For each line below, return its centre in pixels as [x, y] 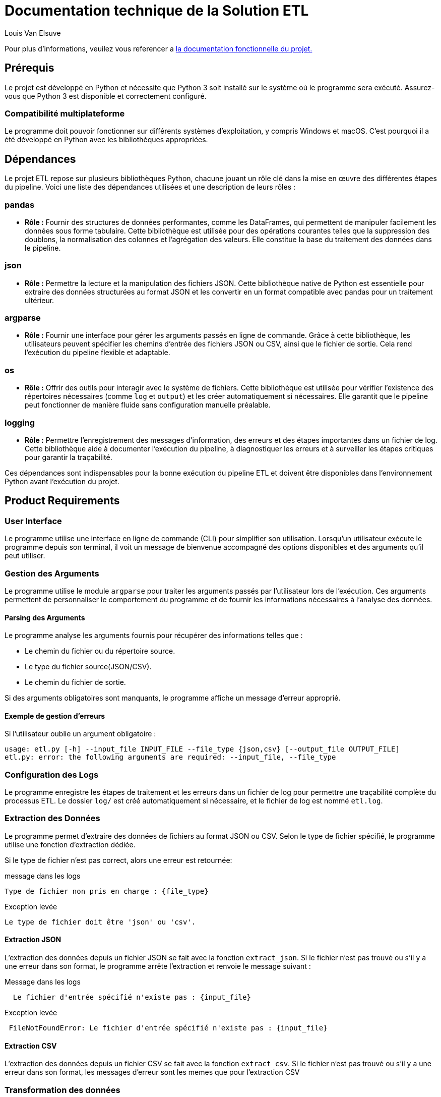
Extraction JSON [33, 940]
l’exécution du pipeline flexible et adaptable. [98, 353]
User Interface [33, 521]
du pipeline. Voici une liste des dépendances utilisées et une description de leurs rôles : [150, 187]
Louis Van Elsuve [33, 33]
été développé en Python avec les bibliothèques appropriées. [106, 140]
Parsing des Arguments [45, 617]
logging [20, 422]
